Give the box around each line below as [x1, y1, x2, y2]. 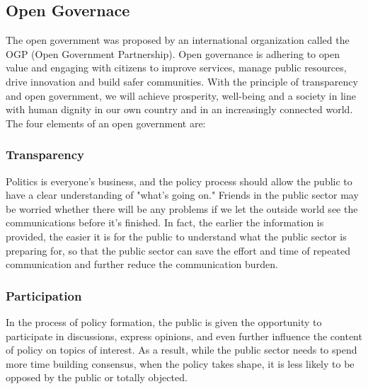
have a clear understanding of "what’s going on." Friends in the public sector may [6, 187, 359, 202]
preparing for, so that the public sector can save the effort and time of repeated [6, 243, 350, 257]
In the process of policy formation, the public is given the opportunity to [6, 314, 322, 329]
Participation [6, 286, 82, 304]
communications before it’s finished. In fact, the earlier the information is [6, 215, 324, 230]
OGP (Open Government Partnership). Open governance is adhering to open [6, 46, 340, 61]
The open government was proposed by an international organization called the [6, 33, 350, 47]
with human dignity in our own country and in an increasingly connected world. [6, 102, 353, 117]
